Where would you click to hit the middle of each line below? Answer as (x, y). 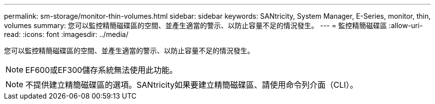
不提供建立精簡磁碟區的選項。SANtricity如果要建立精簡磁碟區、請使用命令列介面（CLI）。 (192, 85)
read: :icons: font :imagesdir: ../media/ (66, 34)
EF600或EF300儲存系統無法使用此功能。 (102, 70)
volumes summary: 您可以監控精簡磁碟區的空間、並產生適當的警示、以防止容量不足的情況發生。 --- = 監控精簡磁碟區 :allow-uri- (214, 25)
